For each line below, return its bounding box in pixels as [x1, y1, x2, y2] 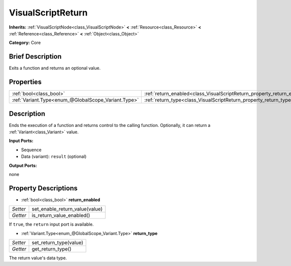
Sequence [21, 147, 42, 153]
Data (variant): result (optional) [21, 154, 87, 159]
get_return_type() [32, 246, 72, 252]
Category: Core [9, 40, 41, 46]
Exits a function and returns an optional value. [9, 65, 101, 71]
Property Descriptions [9, 184, 78, 192]
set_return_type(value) [32, 239, 83, 246]
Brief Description [9, 52, 62, 61]
